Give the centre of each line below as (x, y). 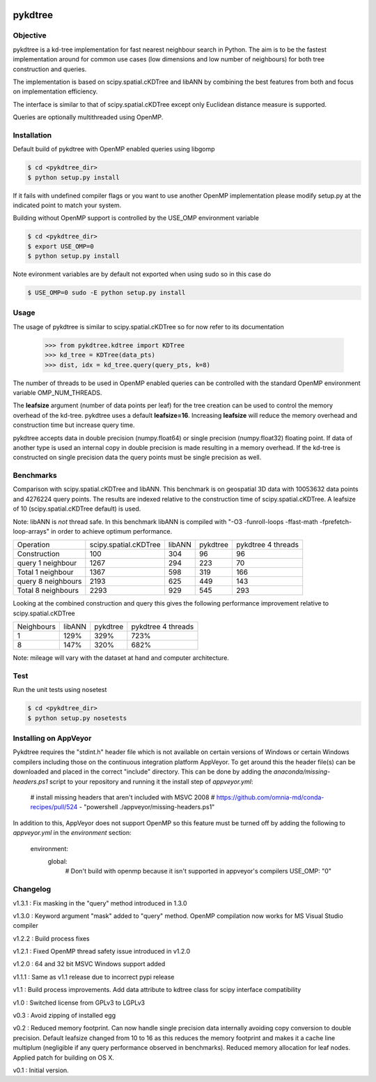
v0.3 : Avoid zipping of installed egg (64, 1016)
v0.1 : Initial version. (41, 1070)
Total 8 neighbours (48, 591)
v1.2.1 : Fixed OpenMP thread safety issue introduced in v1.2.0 (102, 952)
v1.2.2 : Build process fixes (51, 938)
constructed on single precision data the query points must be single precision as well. (137, 458)
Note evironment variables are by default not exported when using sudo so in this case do (142, 274)
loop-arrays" (31, 532)
